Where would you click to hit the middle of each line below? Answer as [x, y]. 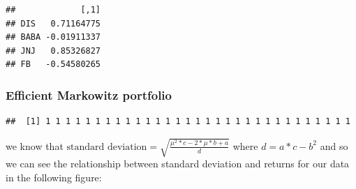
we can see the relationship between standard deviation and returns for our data [178, 164]
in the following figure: [54, 177]
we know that [35, 145]
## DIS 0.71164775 [53, 23]
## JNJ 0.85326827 [53, 51]
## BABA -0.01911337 [53, 37]
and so [334, 145]
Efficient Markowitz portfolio [89, 94]
